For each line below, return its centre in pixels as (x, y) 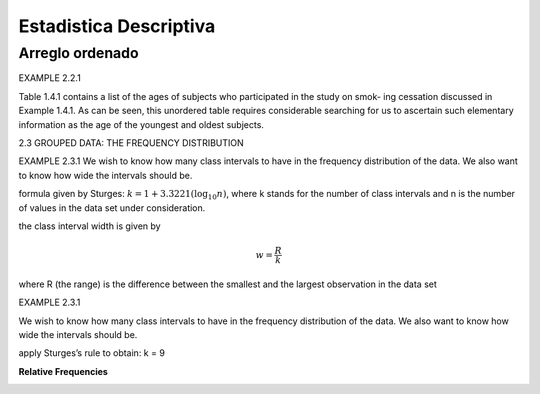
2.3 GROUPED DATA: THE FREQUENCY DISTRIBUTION (131, 142)
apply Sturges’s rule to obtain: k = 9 (91, 353)
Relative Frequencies (63, 371)
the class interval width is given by (89, 226)
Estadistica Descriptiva (117, 26)
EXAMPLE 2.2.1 (50, 78)
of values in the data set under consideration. (112, 207)
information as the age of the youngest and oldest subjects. (141, 124)
